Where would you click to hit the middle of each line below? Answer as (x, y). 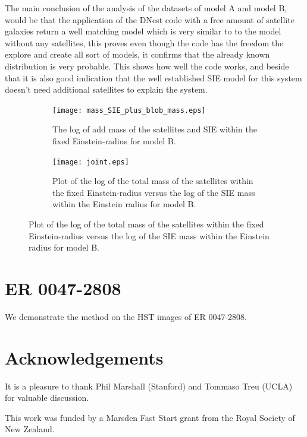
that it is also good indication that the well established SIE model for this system (153, 77)
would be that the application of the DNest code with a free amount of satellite (150, 19)
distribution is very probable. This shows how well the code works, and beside (147, 66)
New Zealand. (30, 429)
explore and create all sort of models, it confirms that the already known (137, 54)
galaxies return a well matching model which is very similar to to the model (143, 31)
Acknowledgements (84, 357)
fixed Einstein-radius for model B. (114, 141)
